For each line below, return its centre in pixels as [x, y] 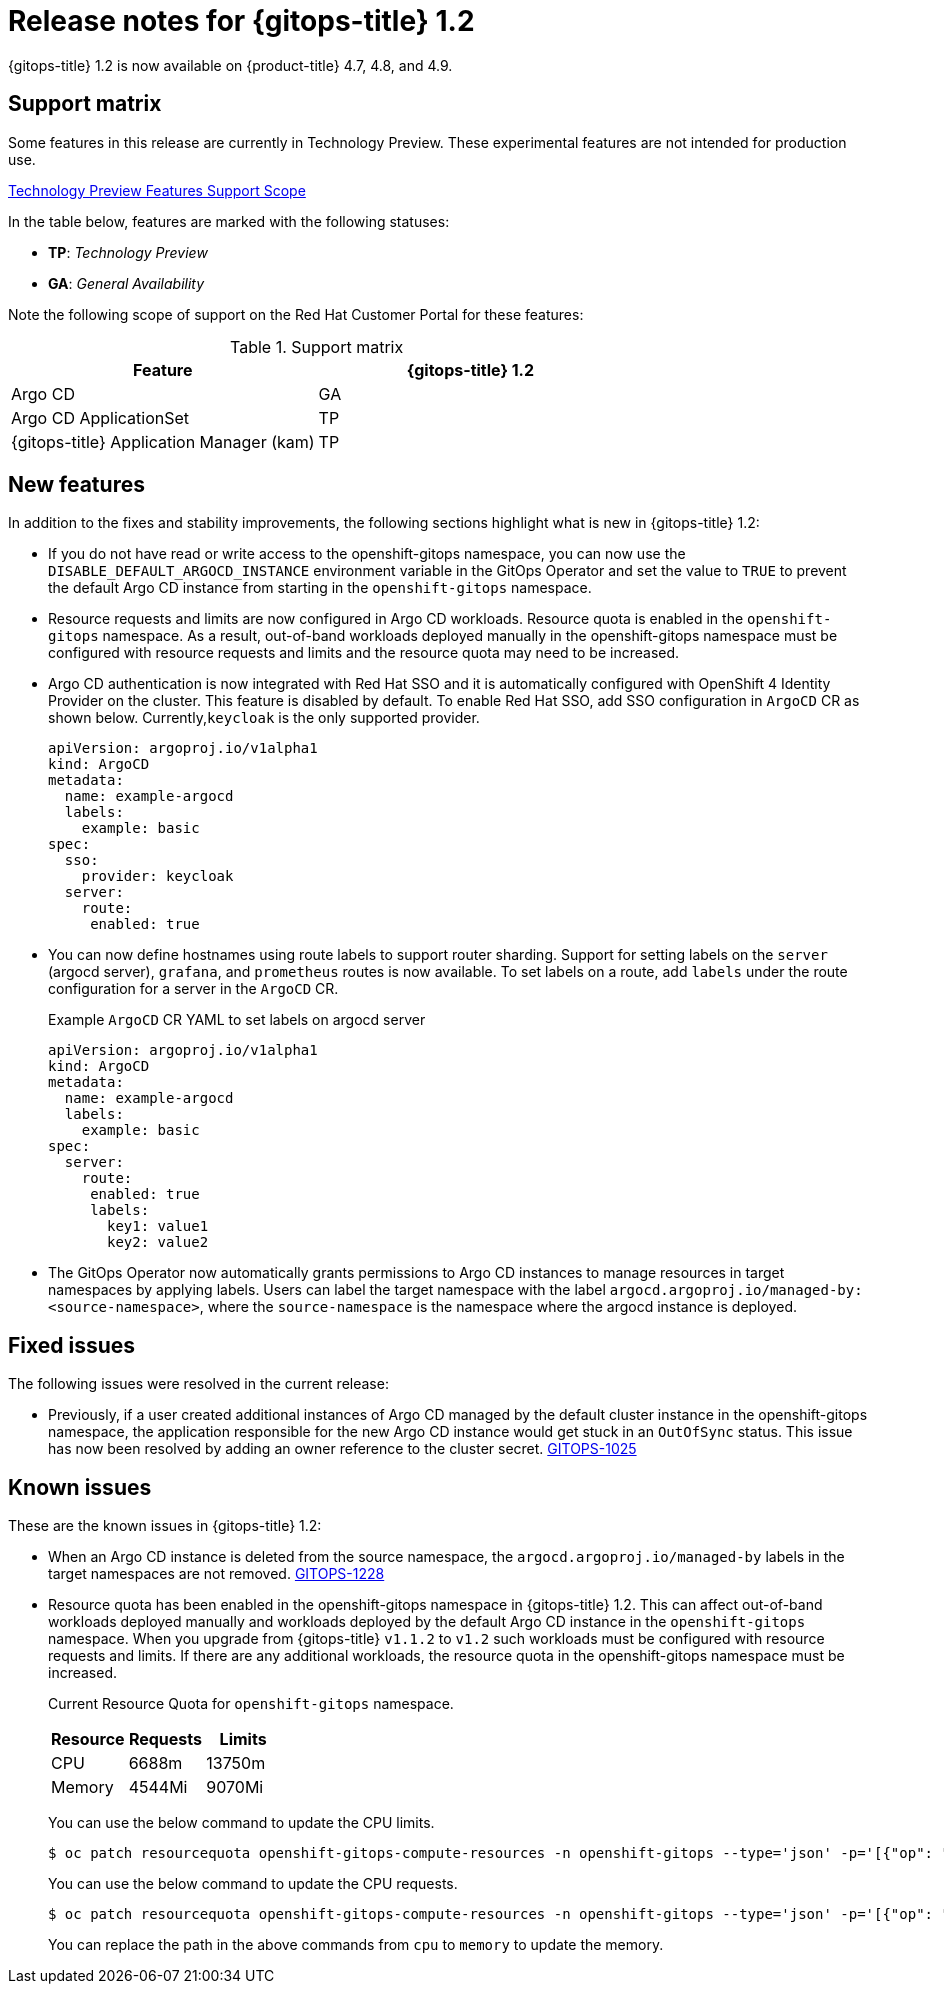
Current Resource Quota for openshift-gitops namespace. [251, 1704]
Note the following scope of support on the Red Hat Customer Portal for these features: [296, 314]
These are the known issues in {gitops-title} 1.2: [165, 1526]
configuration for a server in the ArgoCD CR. [193, 989]
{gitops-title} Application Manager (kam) [163, 441]
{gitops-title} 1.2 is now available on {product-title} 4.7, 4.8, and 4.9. [230, 65]
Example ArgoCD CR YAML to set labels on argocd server [237, 1020]
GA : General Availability [126, 283]
